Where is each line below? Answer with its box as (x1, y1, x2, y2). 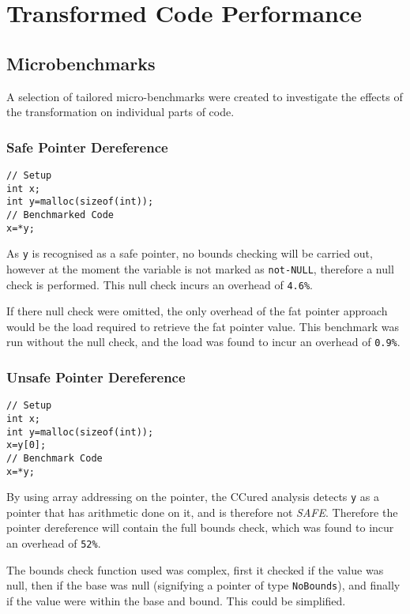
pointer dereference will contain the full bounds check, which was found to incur (6, 519, 394, 536)
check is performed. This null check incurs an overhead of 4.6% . (6, 276, 313, 292)
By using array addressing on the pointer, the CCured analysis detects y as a (6, 488, 380, 505)
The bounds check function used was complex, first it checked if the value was (6, 561, 384, 578)
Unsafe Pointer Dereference (6, 367, 186, 386)
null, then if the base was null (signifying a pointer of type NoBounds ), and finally (6, 577, 401, 593)
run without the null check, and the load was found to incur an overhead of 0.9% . (6, 333, 401, 350)
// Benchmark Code (6, 452, 103, 464)
